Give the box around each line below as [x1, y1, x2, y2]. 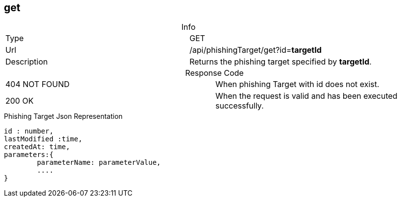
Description [5, 57, 48, 67]
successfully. [215, 101, 264, 111]
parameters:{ [4, 151, 54, 159]
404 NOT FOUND [5, 79, 70, 89]
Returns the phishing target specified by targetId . [189, 57, 372, 67]
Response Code [185, 68, 244, 78]
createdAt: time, [4, 143, 70, 151]
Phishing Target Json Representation [4, 112, 123, 121]
